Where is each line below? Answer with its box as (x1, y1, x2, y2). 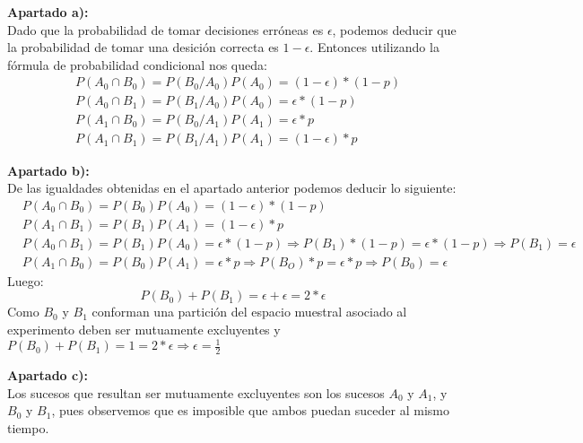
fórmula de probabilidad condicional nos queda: (7, 55, 267, 74)
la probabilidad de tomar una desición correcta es (7, 38, 279, 56)
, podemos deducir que (332, 20, 457, 39)
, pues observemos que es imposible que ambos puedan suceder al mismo (51, 401, 449, 420)
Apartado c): (7, 365, 88, 384)
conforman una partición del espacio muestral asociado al (91, 302, 407, 321)
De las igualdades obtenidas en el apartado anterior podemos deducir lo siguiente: (7, 178, 457, 197)
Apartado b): (7, 161, 90, 179)
